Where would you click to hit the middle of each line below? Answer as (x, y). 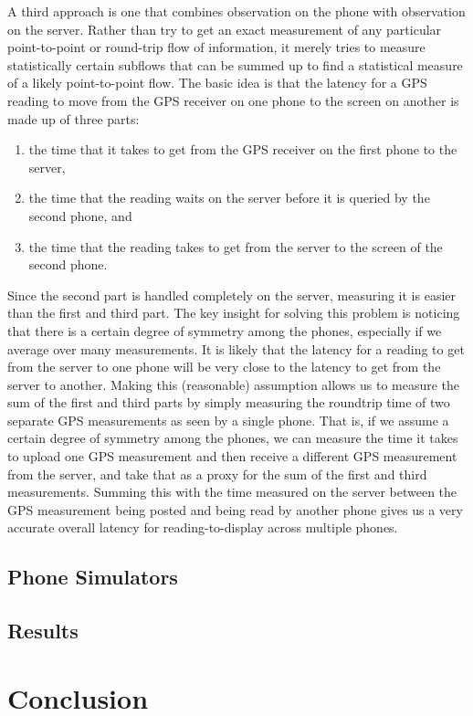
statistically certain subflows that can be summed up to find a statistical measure (235, 64)
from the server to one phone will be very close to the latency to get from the (224, 367)
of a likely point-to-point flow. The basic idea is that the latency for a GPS (217, 83)
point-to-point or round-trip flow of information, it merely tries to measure (216, 47)
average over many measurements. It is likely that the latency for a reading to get (236, 348)
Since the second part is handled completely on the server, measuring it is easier (232, 295)
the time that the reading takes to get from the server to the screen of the (236, 246)
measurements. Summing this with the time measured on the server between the (232, 492)
